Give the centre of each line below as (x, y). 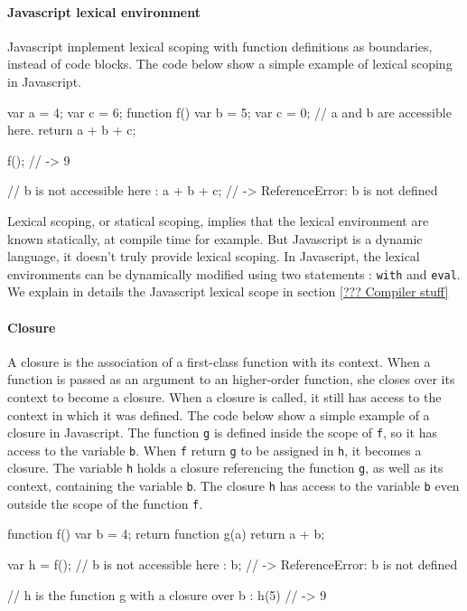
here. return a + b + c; (72, 130)
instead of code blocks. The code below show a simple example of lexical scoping (230, 64)
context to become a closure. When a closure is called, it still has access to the (224, 396)
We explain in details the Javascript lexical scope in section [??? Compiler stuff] (228, 291)
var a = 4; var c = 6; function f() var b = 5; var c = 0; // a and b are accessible (229, 112)
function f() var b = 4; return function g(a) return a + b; (166, 534)
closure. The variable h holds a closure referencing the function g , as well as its (225, 468)
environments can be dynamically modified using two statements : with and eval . (234, 273)
